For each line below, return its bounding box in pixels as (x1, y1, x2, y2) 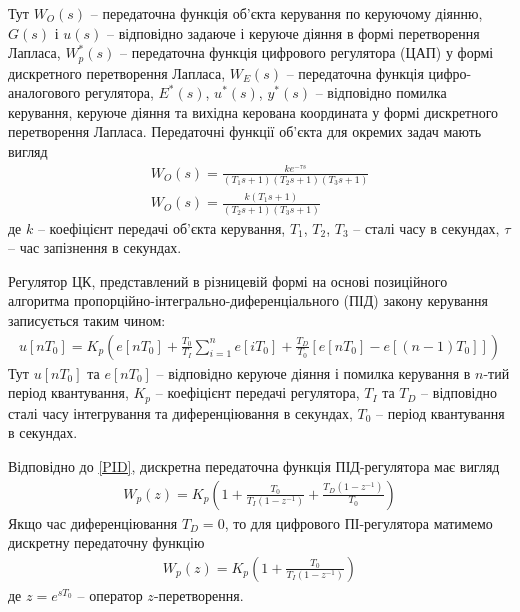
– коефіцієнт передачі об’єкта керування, (37, 217, 286, 238)
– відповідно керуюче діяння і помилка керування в (156, 362, 471, 383)
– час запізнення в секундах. (8, 237, 182, 258)
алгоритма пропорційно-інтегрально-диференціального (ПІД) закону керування (8, 290, 488, 311)
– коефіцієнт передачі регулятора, (155, 382, 360, 403)
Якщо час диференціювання (8, 512, 178, 533)
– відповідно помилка (315, 82, 447, 103)
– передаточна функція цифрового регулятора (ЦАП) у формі (120, 42, 494, 63)
